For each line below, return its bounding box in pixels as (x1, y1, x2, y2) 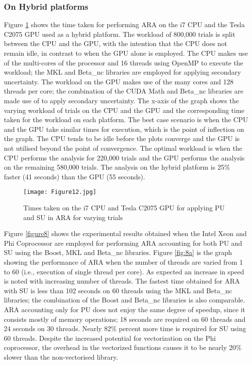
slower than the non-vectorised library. (4, 351, 118, 362)
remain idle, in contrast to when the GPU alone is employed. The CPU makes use (4, 48, 248, 58)
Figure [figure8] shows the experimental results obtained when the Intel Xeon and (4, 228, 247, 238)
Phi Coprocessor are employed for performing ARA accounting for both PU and (4, 238, 242, 248)
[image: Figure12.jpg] (23, 189, 97, 196)
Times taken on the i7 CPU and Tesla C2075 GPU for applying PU (23, 202, 225, 212)
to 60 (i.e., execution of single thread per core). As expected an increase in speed (4, 266, 244, 276)
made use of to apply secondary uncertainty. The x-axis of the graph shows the (4, 95, 239, 105)
